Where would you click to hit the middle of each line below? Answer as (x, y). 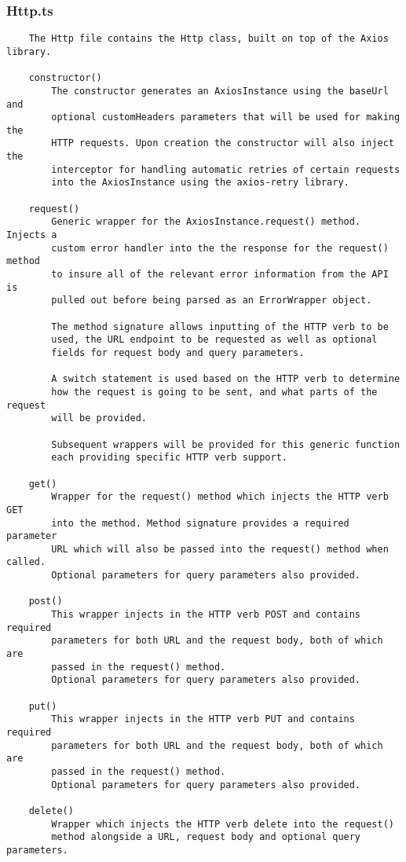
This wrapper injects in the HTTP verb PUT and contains (203, 719)
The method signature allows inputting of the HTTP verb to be (220, 326)
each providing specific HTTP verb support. (169, 458)
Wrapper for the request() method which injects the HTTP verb (220, 497)
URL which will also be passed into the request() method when (220, 549)
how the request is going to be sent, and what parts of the (214, 392)
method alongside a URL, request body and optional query (206, 837)
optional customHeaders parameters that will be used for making (226, 117)
